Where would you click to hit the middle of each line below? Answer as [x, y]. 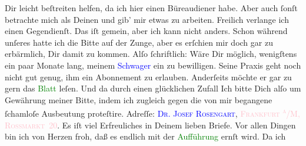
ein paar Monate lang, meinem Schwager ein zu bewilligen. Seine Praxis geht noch [153, 65]
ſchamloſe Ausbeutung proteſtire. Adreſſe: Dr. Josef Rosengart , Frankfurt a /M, [152, 112]
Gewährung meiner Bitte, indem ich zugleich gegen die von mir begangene [139, 99]
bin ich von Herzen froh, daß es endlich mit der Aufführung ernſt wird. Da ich [145, 136]
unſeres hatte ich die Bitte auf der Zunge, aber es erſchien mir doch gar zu [139, 42]
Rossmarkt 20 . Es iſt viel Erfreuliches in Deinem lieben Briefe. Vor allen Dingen [150, 125]
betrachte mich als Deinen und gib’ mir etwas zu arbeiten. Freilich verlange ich [147, 19]
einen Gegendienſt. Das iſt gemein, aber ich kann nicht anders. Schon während [146, 31]
